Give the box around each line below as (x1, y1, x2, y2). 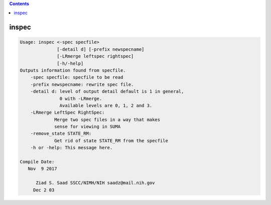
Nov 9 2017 (28, 166, 57, 172)
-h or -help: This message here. (30, 145, 113, 151)
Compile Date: (20, 159, 55, 165)
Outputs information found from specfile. (20, 67, 126, 73)
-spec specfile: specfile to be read (30, 74, 123, 80)
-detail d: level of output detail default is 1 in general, (30, 88, 184, 94)
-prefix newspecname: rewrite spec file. (30, 81, 134, 87)
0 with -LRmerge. (59, 95, 102, 101)
